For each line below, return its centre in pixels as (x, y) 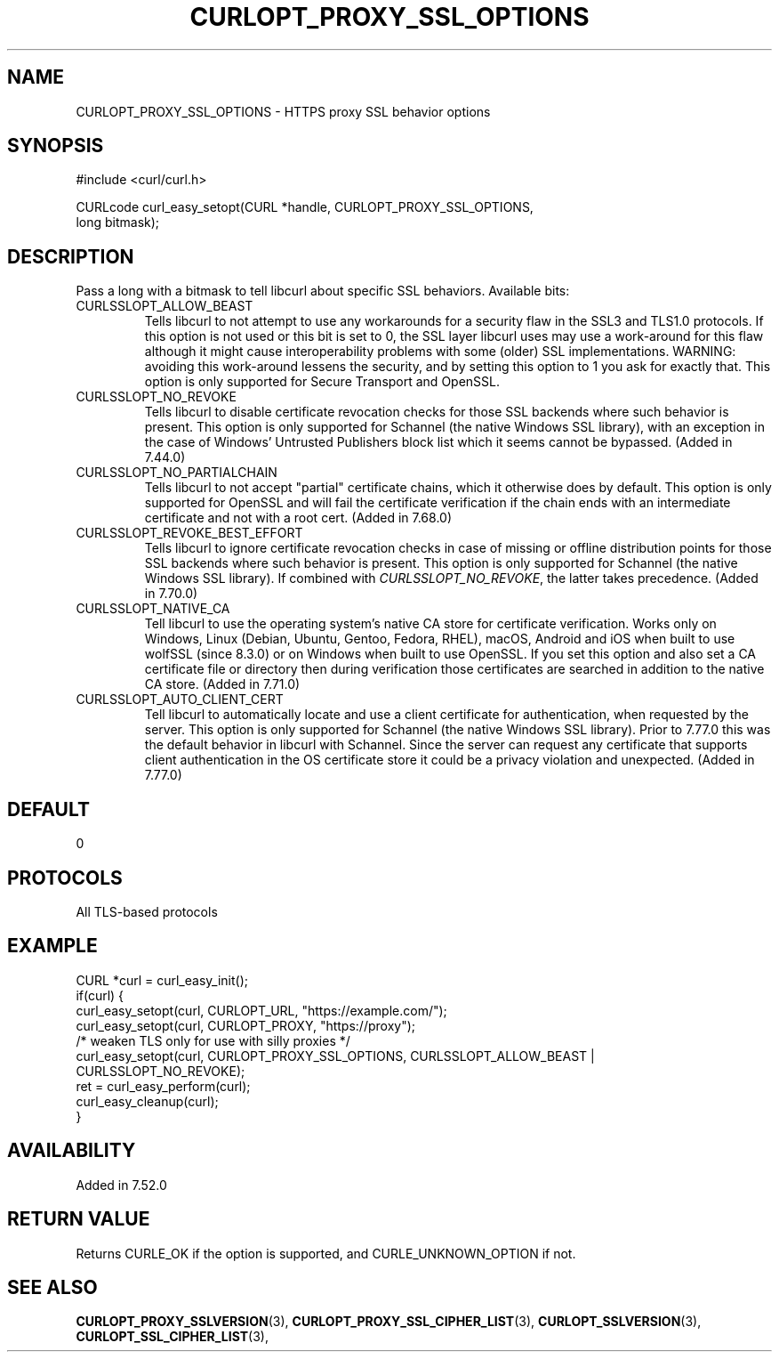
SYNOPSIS (56, 146)
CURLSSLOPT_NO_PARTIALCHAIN (177, 473)
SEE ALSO (52, 1287)
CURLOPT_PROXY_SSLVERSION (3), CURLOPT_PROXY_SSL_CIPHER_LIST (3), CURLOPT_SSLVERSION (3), (389, 1322)
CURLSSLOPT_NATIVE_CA (153, 609)
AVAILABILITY (72, 1151)
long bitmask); (118, 222)
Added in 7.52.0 (121, 1185)
